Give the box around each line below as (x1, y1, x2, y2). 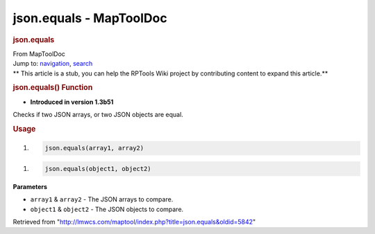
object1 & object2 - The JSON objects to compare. (30, 205, 184, 213)
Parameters (12, 182, 48, 190)
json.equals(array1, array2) (44, 144, 144, 152)
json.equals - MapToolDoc (12, 10, 167, 26)
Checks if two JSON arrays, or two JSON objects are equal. (12, 111, 183, 119)
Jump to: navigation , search (12, 60, 93, 68)
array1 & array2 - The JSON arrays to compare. (30, 195, 174, 204)
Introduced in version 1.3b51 (30, 98, 114, 106)
